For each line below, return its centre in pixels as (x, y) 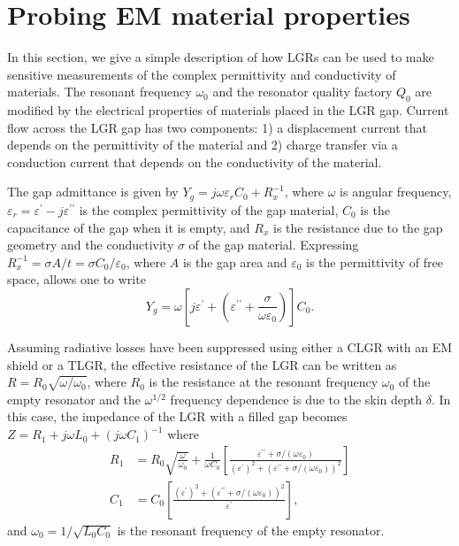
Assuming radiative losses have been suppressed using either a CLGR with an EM (230, 346)
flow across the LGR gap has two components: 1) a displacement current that (217, 127)
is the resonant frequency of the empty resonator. (251, 530)
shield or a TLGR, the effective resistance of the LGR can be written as (202, 364)
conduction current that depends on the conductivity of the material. (195, 161)
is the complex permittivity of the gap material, (209, 209)
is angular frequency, (396, 192)
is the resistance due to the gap (358, 227)
